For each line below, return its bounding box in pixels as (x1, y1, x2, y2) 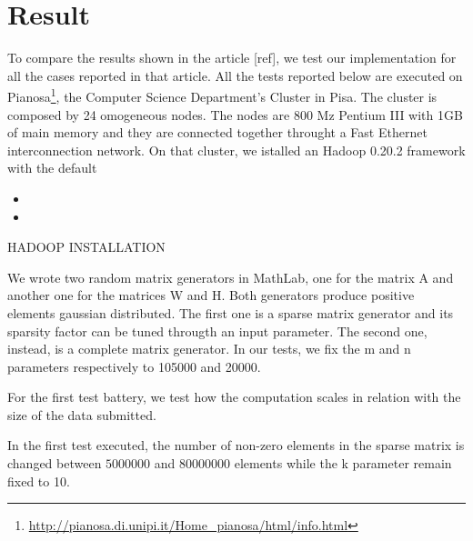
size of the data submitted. (7, 405, 156, 424)
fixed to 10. (7, 471, 70, 490)
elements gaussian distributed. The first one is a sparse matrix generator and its (7, 303, 454, 322)
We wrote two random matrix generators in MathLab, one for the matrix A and (7, 267, 454, 286)
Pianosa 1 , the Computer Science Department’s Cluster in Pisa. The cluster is (7, 85, 438, 105)
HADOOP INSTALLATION (7, 237, 166, 256)
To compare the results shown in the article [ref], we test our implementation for (7, 48, 457, 67)
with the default (7, 158, 97, 177)
